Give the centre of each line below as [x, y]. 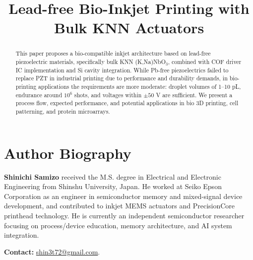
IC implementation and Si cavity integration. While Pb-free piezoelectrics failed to [122, 70]
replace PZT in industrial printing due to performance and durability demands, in [122, 78]
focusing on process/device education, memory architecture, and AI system [118, 225]
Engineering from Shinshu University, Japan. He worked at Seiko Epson [113, 186]
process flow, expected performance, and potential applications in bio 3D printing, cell [127, 103]
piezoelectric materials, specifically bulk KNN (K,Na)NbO [91, 62]
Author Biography [68, 153]
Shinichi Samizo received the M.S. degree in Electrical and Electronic [113, 176]
